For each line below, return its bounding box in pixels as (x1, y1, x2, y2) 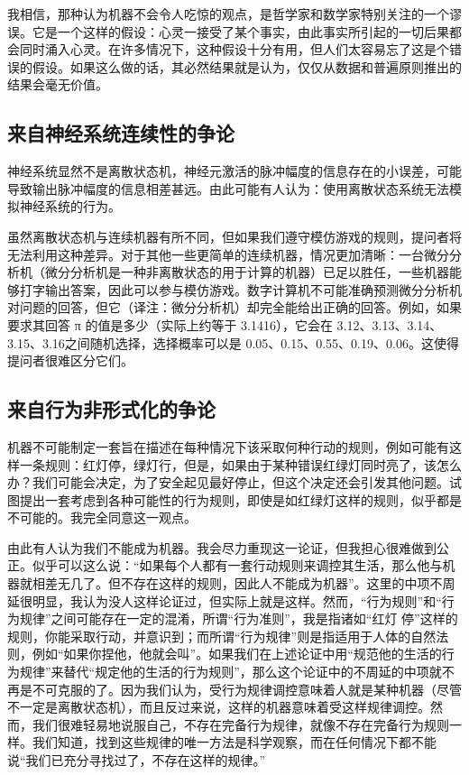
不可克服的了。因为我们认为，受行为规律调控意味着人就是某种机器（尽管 (32, 679, 462, 698)
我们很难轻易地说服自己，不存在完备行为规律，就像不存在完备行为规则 (32, 715, 449, 733)
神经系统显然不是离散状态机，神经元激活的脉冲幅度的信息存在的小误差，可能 (7, 161, 462, 180)
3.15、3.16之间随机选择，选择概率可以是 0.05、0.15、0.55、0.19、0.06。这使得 (7, 333, 459, 352)
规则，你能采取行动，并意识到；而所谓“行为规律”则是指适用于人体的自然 (7, 626, 437, 645)
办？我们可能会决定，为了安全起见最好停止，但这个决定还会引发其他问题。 (7, 473, 449, 492)
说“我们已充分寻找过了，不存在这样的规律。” (7, 751, 266, 769)
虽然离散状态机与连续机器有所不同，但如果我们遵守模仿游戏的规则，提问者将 (7, 226, 462, 245)
